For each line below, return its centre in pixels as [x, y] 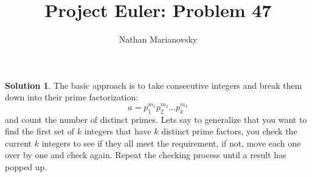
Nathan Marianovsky [158, 39]
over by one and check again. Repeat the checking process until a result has [146, 155]
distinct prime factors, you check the [229, 131]
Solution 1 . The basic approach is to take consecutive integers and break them [154, 85]
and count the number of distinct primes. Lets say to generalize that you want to [156, 119]
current [19, 143]
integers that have [118, 131]
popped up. [26, 166]
